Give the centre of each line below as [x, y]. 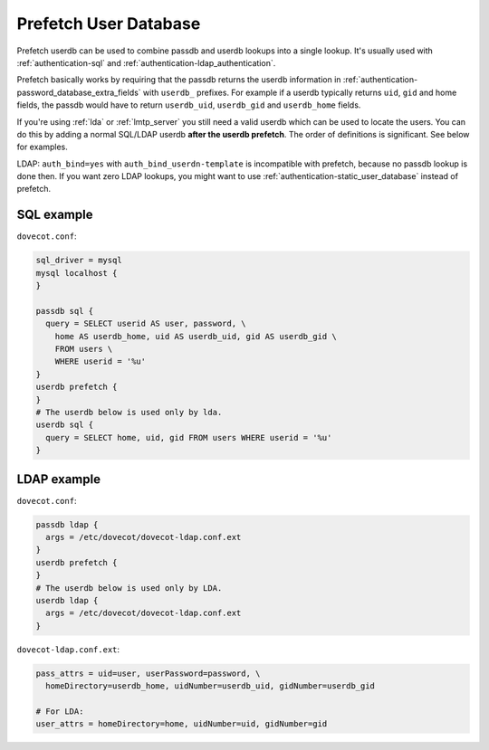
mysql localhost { [77, 273]
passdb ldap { [67, 524]
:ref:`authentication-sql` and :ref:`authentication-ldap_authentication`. [146, 62]
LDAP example [59, 479]
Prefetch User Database [109, 24]
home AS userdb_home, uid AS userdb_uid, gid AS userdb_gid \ [196, 336]
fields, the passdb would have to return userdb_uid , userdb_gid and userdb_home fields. [189, 105]
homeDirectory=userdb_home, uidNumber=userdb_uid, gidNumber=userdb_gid [211, 686]
